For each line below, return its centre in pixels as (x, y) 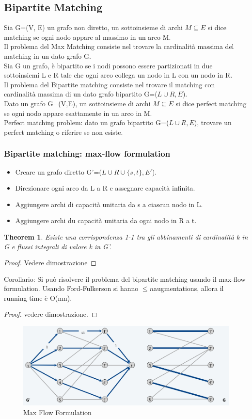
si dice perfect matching (211, 103)
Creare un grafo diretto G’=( (58, 171)
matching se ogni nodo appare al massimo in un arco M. (87, 37)
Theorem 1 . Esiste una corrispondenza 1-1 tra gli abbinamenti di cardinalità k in (126, 236)
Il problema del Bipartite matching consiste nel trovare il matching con (110, 84)
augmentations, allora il (189, 288)
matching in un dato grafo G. (47, 56)
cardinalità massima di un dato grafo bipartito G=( (81, 94)
